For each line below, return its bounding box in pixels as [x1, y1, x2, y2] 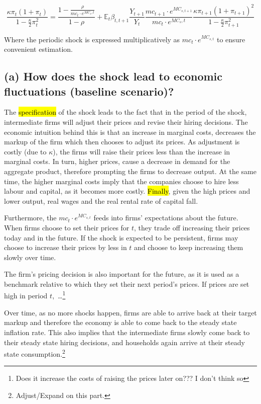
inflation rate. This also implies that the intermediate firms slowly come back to [4, 327, 250, 337]
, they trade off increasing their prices [134, 222, 250, 232]
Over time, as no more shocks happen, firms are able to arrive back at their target [4, 307, 257, 317]
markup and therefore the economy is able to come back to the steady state [4, 317, 237, 328]
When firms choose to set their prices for [4, 222, 129, 232]
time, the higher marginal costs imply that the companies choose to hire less [4, 176, 239, 186]
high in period [4, 290, 48, 301]
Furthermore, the [4, 212, 57, 223]
